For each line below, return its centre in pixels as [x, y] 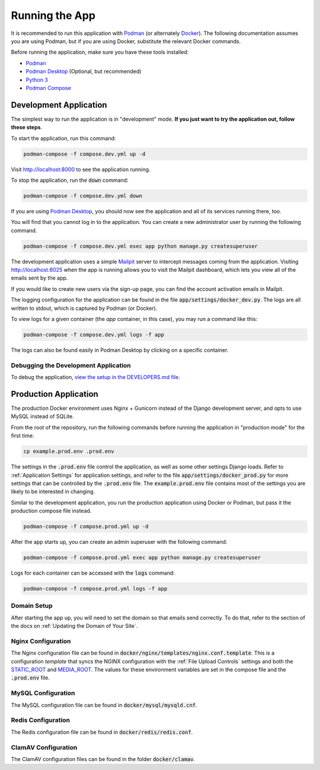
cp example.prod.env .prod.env [69, 451]
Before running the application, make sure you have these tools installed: [100, 52]
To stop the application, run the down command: [70, 180]
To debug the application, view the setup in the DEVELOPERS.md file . [95, 377]
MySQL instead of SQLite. [42, 416]
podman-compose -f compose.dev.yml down [83, 196]
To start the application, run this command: [63, 138]
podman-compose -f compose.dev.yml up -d [84, 154]
